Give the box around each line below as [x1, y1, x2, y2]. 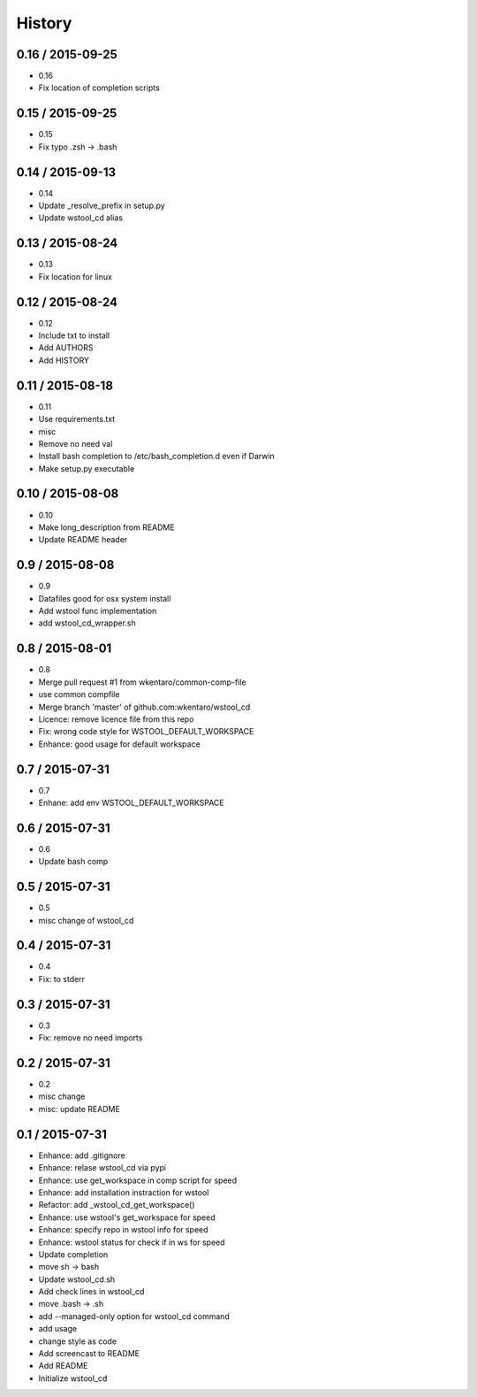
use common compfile [38, 689, 120, 700]
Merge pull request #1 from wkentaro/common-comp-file [38, 677, 246, 687]
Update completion [38, 1248, 109, 1260]
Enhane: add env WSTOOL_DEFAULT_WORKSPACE [38, 797, 224, 808]
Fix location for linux [38, 271, 112, 282]
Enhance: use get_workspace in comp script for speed [38, 1175, 238, 1186]
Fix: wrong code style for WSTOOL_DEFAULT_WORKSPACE [38, 726, 254, 737]
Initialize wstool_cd [38, 1372, 108, 1384]
